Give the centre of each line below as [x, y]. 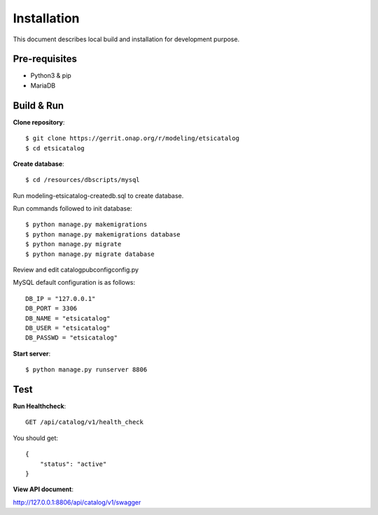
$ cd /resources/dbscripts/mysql [83, 180]
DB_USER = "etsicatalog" [68, 328]
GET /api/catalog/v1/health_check [84, 422]
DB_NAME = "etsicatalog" [68, 318]
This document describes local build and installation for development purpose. [126, 39]
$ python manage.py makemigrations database [103, 234]
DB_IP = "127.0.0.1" [61, 298]
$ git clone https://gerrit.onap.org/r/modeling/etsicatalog [132, 139]
